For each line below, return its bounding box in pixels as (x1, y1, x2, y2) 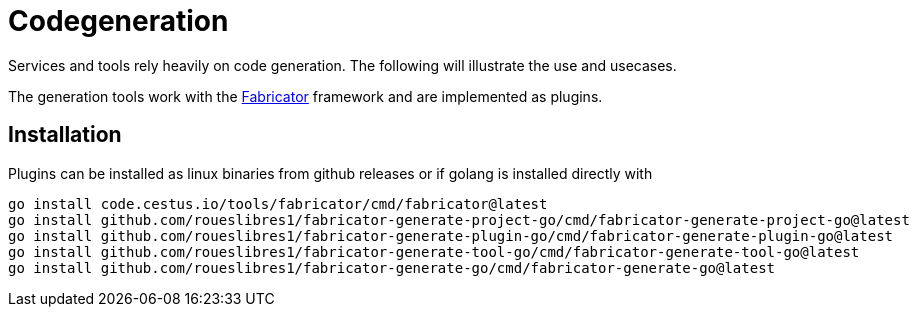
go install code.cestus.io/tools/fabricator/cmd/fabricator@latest (8, 195, 548, 212)
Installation (8, 122, 122, 148)
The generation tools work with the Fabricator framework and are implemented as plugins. (8, 87, 603, 105)
